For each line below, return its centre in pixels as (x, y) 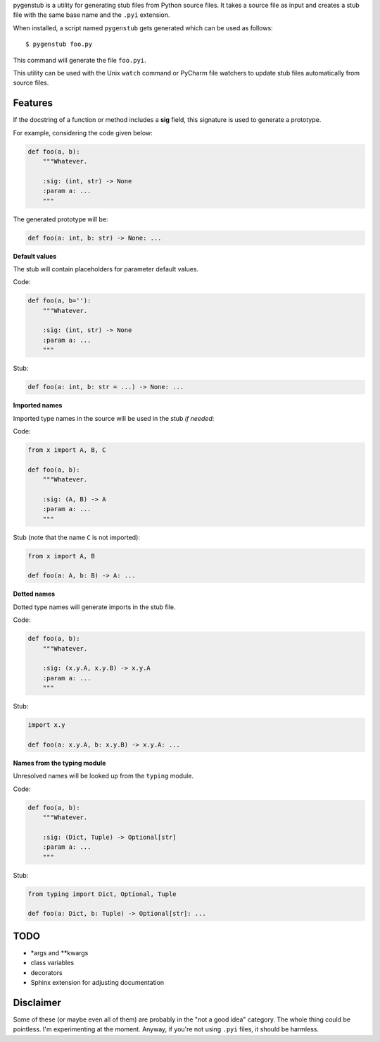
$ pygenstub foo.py (59, 44)
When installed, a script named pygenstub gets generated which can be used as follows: (143, 27)
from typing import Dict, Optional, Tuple (102, 894)
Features (33, 103)
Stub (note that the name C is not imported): (77, 537)
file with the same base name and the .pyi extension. (91, 15)
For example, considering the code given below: (83, 133)
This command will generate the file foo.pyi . (80, 60)
